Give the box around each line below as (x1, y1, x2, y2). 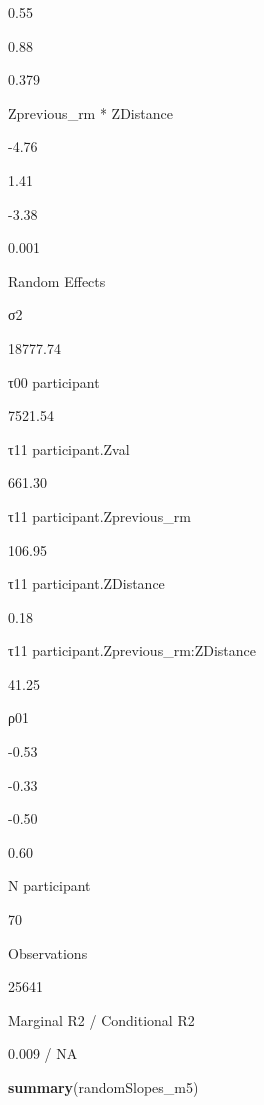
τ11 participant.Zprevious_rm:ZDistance (8, 640, 257, 661)
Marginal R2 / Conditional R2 (8, 1009, 195, 1030)
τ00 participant (8, 371, 100, 392)
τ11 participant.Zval (8, 438, 130, 459)
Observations (8, 942, 88, 963)
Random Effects (8, 270, 106, 291)
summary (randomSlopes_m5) (8, 1077, 199, 1097)
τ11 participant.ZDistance (8, 573, 165, 594)
